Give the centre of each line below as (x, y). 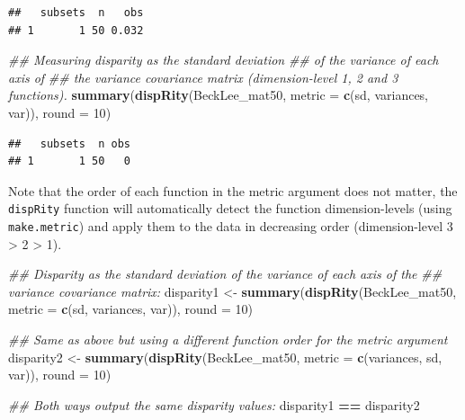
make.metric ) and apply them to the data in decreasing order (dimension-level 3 (231, 226)
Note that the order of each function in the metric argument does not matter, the (233, 190)
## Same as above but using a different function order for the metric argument (228, 340)
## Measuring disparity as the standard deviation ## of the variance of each (224, 60)
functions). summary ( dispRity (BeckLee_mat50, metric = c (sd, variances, (219, 95)
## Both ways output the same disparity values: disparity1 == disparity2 (214, 404)
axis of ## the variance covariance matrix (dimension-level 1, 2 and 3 (203, 77)
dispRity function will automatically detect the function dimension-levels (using (230, 208)
